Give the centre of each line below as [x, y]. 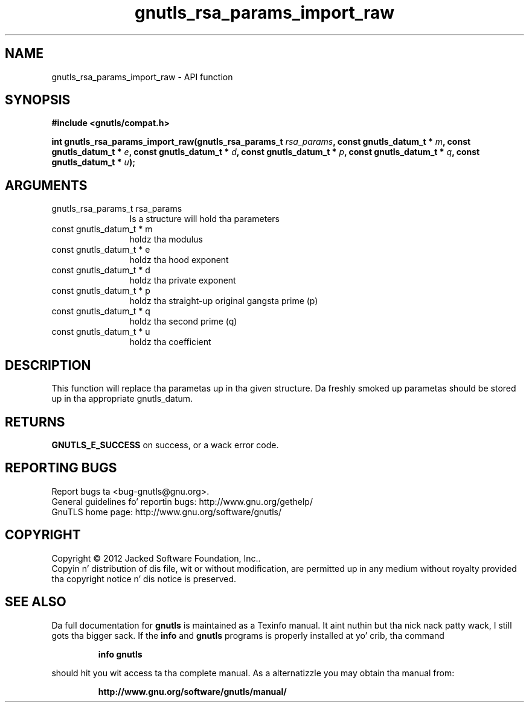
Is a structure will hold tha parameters [204, 219]
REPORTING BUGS [61, 468]
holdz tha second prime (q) [183, 322]
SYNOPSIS [38, 100]
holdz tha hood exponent [179, 260]
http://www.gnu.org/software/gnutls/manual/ [192, 691]
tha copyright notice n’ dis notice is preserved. [144, 579]
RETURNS [35, 422]
